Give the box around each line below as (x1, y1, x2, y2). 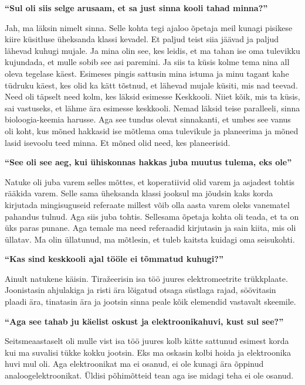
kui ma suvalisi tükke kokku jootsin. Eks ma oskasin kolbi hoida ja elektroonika (5, 346, 292, 358)
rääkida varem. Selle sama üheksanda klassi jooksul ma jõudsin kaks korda (5, 187, 273, 199)
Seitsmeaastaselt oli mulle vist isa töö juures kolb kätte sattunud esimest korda (5, 335, 289, 347)
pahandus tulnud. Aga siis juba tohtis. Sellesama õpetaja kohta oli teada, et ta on (5, 210, 299, 222)
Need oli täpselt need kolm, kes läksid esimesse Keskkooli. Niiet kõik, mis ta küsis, (5, 90, 300, 103)
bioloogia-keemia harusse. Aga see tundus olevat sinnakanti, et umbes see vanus (5, 113, 291, 125)
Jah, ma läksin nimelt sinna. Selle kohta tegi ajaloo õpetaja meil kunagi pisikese (5, 21, 293, 33)
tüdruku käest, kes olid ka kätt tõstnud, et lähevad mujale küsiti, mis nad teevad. (5, 79, 298, 91)
